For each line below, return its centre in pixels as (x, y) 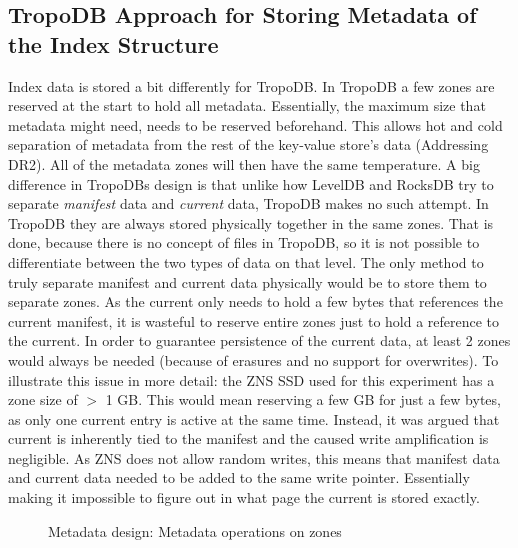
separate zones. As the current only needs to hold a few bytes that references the (255, 301)
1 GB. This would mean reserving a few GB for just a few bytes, (303, 399)
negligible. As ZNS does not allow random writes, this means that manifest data (254, 457)
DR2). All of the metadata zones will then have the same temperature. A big (244, 163)
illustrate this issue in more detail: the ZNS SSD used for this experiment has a (251, 379)
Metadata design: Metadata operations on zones (195, 530)
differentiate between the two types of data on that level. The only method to (246, 261)
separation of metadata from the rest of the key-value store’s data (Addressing (248, 144)
